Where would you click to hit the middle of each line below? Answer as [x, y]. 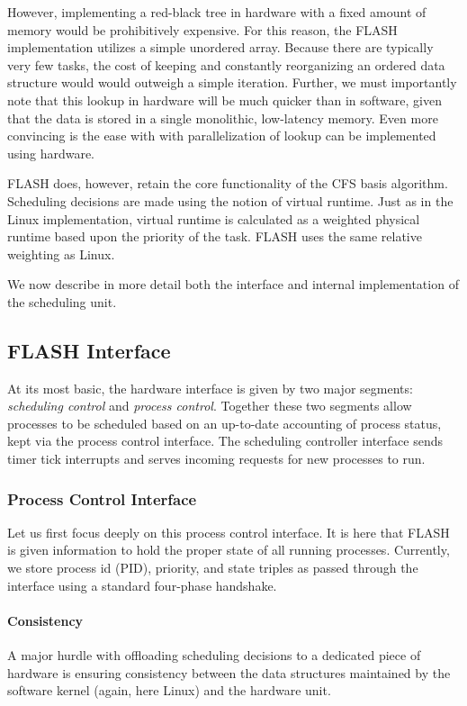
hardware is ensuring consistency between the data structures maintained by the [229, 672]
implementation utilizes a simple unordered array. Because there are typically [220, 47]
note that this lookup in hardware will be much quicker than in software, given [225, 100]
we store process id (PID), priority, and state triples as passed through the [213, 568]
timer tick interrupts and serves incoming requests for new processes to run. [216, 459]
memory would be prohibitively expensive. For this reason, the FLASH [202, 29]
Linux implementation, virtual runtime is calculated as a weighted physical [214, 218]
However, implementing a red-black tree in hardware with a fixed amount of [217, 12]
